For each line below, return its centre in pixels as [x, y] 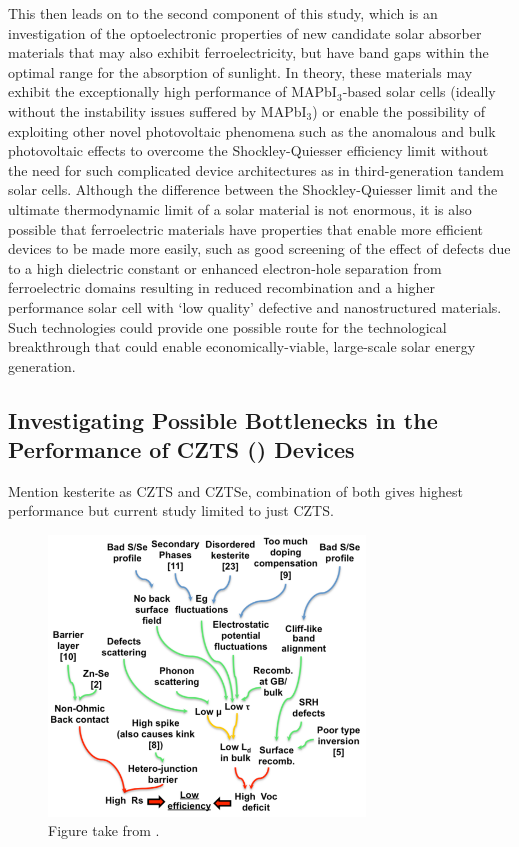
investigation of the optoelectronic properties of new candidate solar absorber [245, 32]
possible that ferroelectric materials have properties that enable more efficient [245, 228]
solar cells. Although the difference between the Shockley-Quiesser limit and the [253, 189]
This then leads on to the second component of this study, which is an [223, 13]
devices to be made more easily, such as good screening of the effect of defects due [259, 248]
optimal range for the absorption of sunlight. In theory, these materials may [240, 71]
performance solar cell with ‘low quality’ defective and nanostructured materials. [255, 306]
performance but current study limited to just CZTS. [171, 510]
